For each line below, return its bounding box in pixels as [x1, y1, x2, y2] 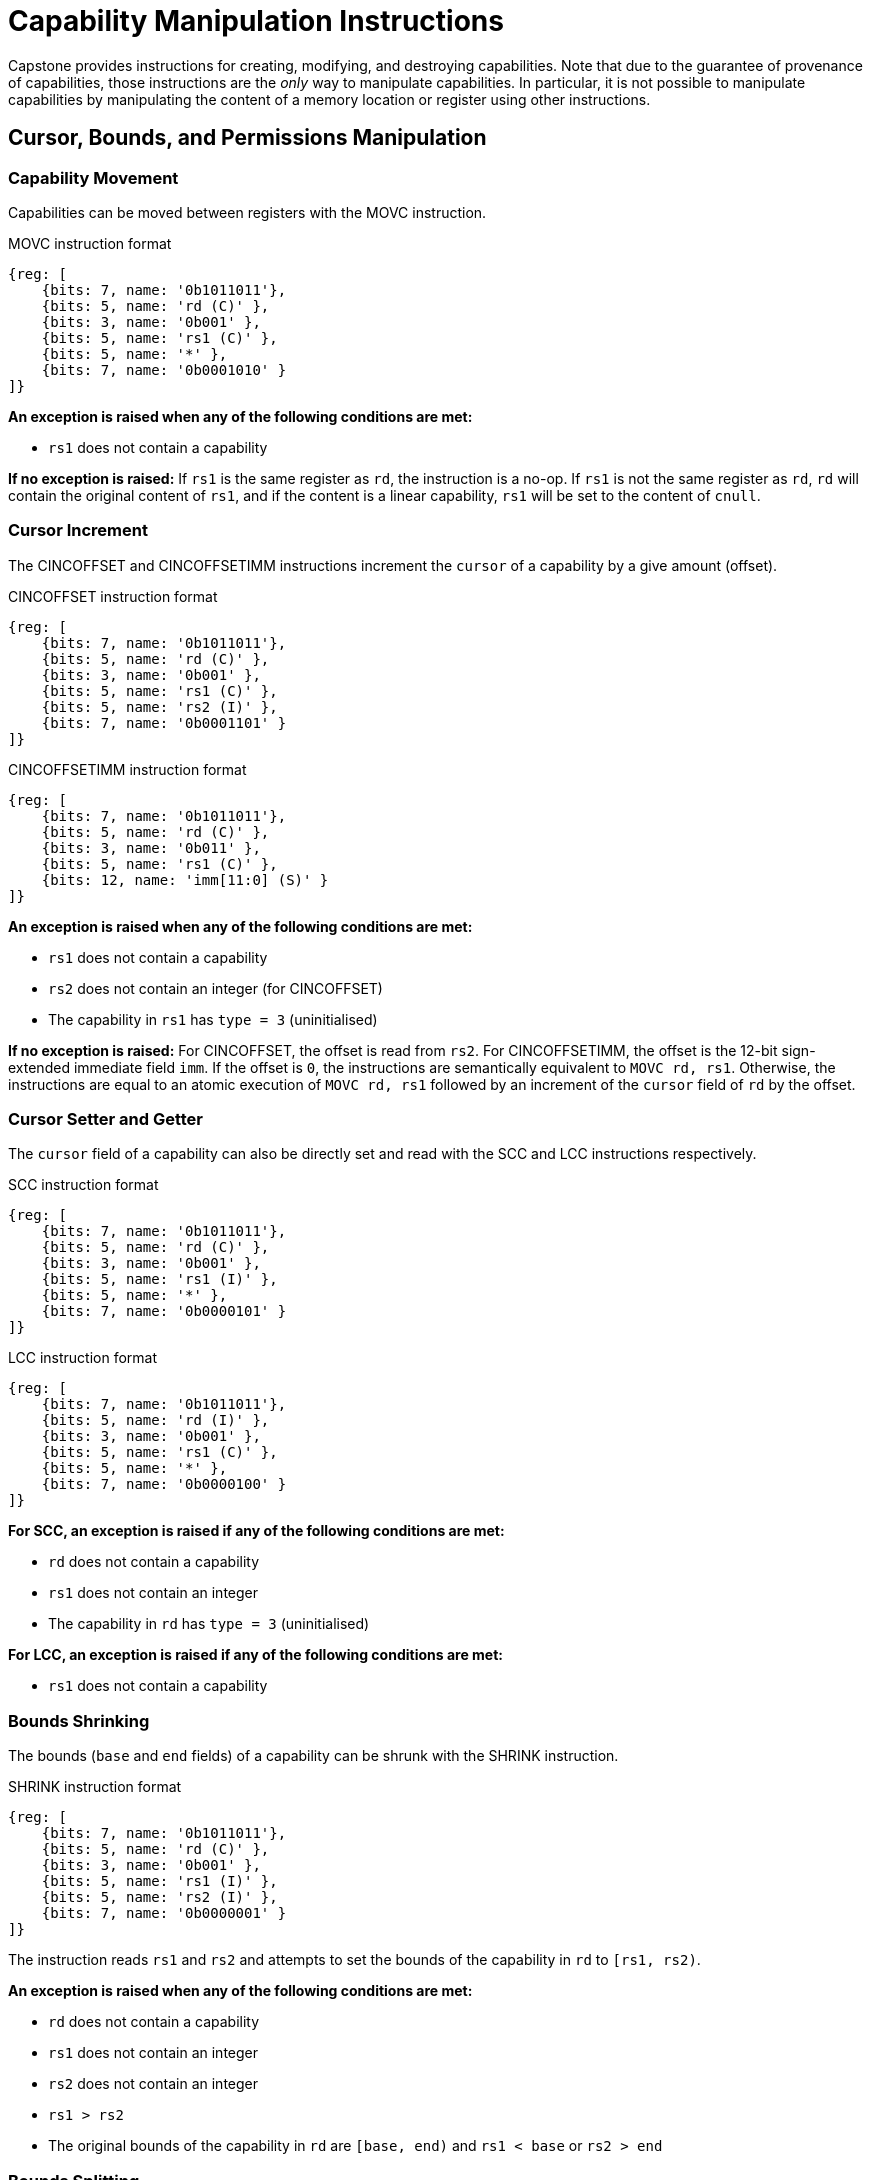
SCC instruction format [8, 1176, 159, 1194]
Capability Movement [8, 167, 179, 188]
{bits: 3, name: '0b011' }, [41, 839, 261, 856]
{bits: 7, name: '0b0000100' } [41, 1476, 287, 1493]
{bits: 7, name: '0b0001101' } [41, 714, 287, 731]
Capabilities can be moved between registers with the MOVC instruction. [8, 203, 487, 221]
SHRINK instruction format [8, 1778, 182, 1796]
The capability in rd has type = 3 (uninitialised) [48, 1615, 370, 1633]
